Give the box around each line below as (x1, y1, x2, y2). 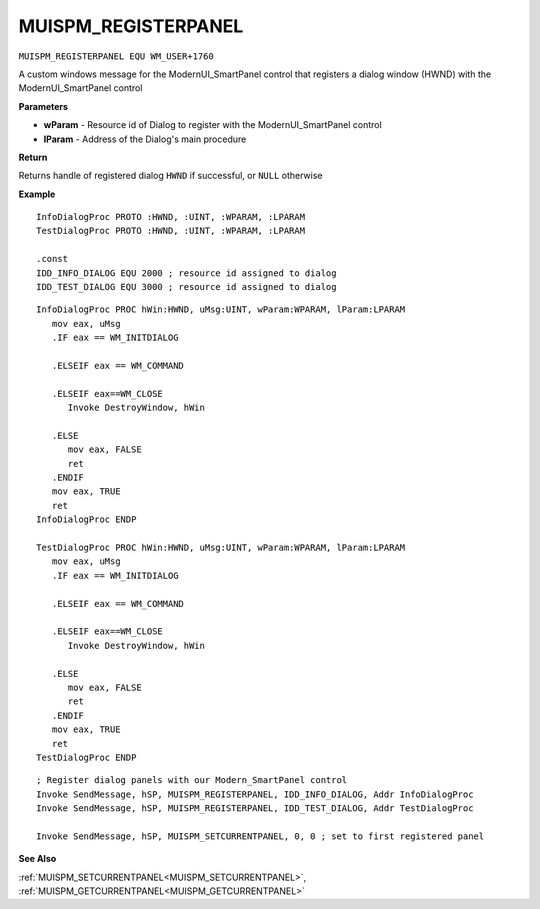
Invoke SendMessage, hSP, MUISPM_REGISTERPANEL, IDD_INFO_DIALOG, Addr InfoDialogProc (36, 788, 474, 800)
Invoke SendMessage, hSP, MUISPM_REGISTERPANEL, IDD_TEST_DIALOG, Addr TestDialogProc (36, 803, 474, 814)
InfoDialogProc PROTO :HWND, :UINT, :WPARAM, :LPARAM (36, 211, 305, 223)
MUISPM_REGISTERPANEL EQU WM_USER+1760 (18, 50, 214, 62)
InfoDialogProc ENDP (36, 514, 137, 525)
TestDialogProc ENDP (36, 751, 137, 763)
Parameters (18, 100, 69, 112)
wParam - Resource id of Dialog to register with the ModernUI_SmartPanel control (43, 119, 382, 131)
